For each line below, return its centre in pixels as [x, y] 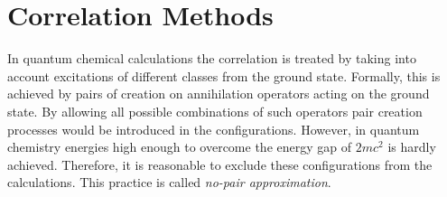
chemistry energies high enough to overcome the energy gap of [179, 147]
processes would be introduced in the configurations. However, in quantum [214, 129]
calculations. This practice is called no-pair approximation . [169, 182]
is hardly [412, 147]
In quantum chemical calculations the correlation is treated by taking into [212, 58]
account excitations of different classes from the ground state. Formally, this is [224, 75]
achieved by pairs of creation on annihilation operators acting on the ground [219, 94]
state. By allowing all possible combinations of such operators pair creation [215, 111]
